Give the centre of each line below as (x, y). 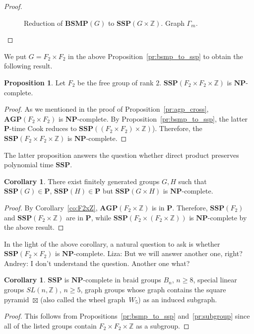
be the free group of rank (116, 82)
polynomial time (29, 165)
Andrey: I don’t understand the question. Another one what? (97, 263)
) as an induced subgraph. (178, 299)
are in (74, 217)
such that (192, 181)
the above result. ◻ (34, 227)
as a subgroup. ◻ (163, 325)
